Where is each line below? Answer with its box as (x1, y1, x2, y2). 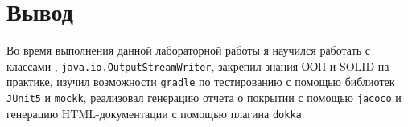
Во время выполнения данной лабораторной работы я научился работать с (6, 42, 371, 59)
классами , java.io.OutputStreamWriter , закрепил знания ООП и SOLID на (6, 57, 389, 74)
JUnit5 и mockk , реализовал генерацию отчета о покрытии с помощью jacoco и (6, 89, 402, 106)
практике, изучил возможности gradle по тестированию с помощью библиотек (6, 73, 395, 90)
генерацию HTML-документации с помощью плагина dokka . (6, 104, 305, 121)
